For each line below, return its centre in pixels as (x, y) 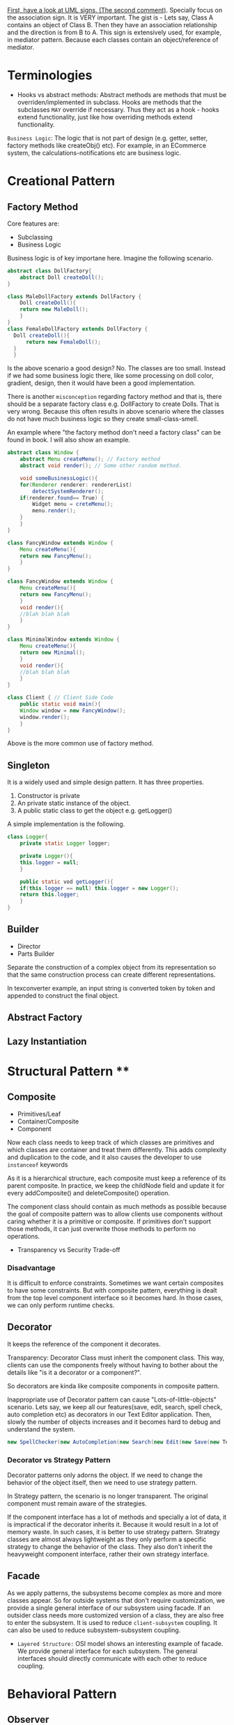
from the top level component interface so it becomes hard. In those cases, (115, 1297)
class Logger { (28, 837)
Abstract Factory (45, 1018)
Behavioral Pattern (62, 1694)
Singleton (29, 765)
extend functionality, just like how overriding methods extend (105, 117)
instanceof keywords (38, 1164)
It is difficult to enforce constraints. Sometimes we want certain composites (116, 1283)
